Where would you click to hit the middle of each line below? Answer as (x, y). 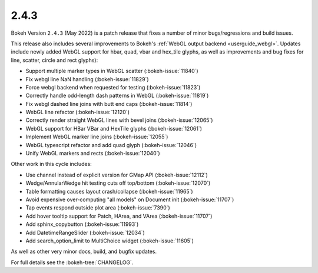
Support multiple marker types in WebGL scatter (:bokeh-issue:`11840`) (112, 71)
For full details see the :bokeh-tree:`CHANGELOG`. (72, 262)
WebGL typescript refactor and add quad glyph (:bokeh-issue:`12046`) (111, 145)
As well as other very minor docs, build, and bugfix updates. (84, 252)
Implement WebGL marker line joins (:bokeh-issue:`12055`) (97, 137)
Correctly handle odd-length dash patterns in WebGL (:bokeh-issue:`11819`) (117, 96)
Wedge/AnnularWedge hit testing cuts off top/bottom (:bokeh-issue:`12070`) (118, 183)
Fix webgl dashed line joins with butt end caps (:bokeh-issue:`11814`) (109, 104)
